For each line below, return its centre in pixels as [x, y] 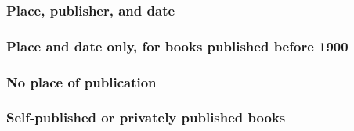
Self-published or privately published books [146, 117]
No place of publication [81, 81]
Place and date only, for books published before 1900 [177, 46]
